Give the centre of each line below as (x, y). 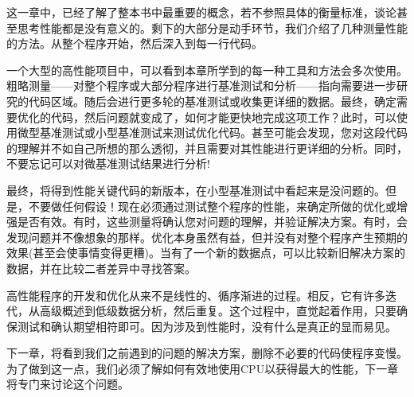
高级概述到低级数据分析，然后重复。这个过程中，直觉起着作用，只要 (218, 311)
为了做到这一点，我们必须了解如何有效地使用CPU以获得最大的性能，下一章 (203, 368)
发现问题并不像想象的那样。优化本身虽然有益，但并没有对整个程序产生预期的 (207, 237)
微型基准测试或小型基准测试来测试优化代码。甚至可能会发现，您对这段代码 (212, 132)
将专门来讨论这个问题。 (68, 384)
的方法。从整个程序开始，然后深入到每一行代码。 (135, 43)
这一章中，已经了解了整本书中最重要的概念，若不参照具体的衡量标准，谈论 (201, 12)
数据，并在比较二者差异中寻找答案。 (101, 268)
